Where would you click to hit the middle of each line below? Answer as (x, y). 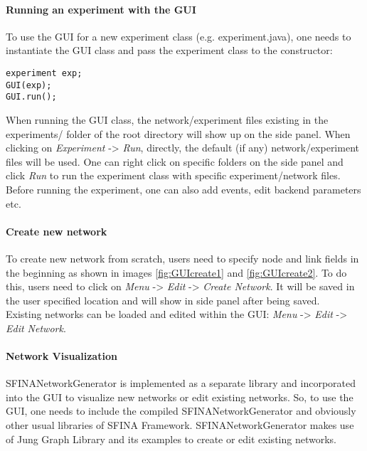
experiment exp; (44, 73)
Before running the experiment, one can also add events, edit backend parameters (183, 189)
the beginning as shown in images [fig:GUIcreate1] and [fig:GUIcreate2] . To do (176, 272)
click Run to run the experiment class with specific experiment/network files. (173, 175)
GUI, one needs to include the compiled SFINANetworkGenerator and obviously (181, 411)
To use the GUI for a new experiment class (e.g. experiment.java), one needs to (179, 36)
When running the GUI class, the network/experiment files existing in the (167, 119)
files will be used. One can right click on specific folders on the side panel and (175, 161)
